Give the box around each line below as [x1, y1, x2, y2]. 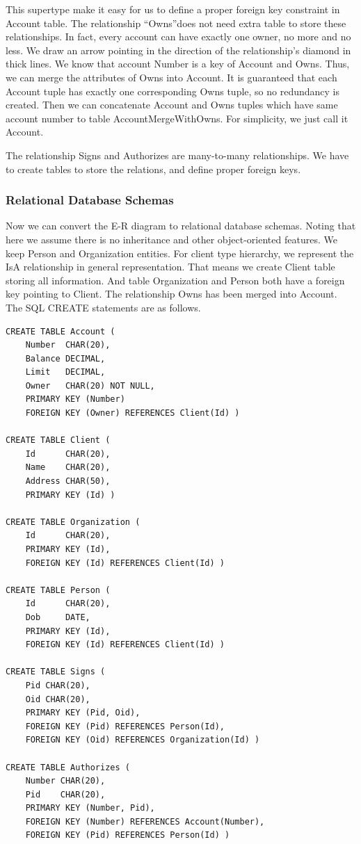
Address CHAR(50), [25, 476, 111, 487]
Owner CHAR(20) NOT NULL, [25, 380, 155, 391]
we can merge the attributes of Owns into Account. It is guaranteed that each [6, 70, 337, 84]
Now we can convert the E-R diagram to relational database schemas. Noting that [6, 218, 356, 233]
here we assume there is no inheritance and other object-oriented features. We [6, 232, 337, 246]
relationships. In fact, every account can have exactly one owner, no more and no [6, 29, 351, 44]
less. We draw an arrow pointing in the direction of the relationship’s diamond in [6, 42, 351, 57]
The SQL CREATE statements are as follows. [6, 300, 201, 314]
